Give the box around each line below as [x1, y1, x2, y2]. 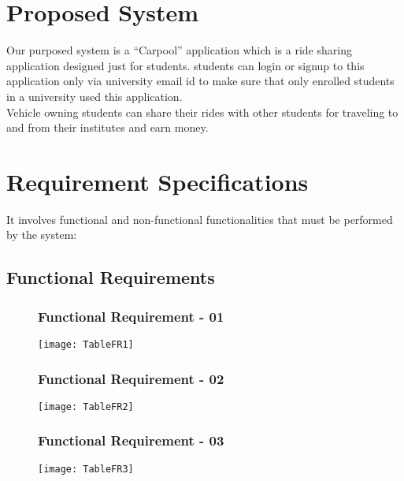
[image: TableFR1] [38, 339, 134, 350]
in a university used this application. [6, 88, 183, 104]
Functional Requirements [6, 265, 215, 289]
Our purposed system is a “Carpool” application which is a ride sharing [6, 42, 352, 58]
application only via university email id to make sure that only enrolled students [6, 73, 395, 89]
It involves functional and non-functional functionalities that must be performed [6, 211, 393, 227]
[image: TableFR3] [38, 463, 134, 475]
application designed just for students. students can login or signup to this [6, 57, 365, 73]
